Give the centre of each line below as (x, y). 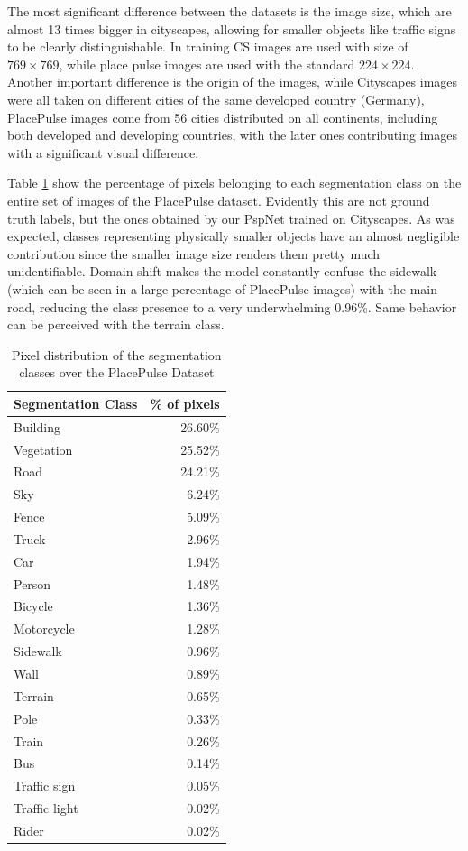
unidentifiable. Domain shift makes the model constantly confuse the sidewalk (222, 271)
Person (32, 583)
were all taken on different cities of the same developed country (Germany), (216, 99)
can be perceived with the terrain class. (116, 324)
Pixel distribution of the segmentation (117, 354)
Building (37, 426)
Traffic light (46, 808)
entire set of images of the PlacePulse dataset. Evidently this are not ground (219, 200)
